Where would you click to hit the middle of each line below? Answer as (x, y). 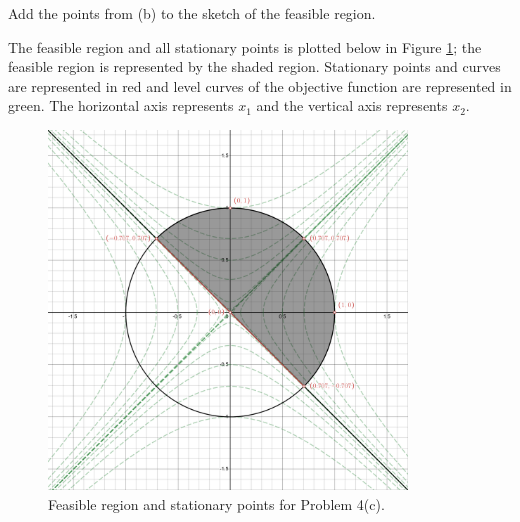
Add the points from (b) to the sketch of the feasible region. (192, 13)
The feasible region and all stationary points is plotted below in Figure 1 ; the (245, 46)
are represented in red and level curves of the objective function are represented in (260, 85)
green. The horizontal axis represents (121, 105)
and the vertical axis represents (352, 105)
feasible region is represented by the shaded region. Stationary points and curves (254, 66)
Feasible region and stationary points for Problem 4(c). (216, 503)
